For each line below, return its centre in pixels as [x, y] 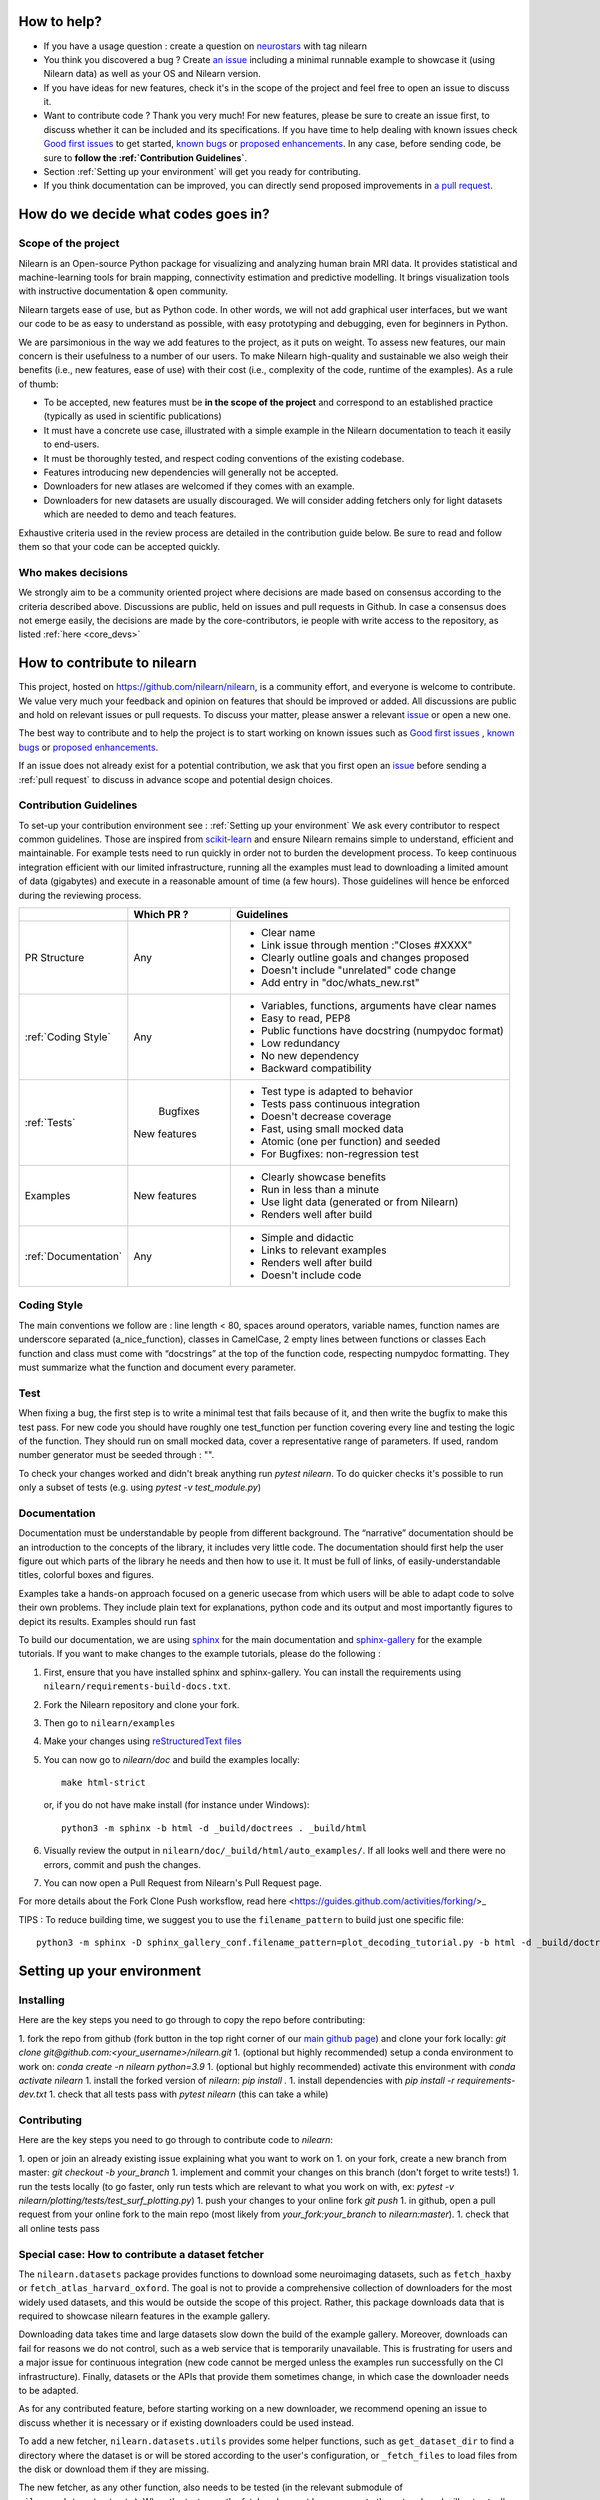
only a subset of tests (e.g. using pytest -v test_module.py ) [140, 1487]
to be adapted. [48, 2391]
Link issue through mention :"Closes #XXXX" [366, 945]
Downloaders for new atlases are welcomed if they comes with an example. [199, 486]
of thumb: [38, 384]
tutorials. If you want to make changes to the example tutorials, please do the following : [199, 1654]
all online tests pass [59, 2228]
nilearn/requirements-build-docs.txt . [137, 1686]
